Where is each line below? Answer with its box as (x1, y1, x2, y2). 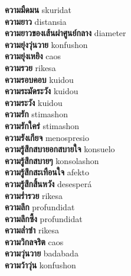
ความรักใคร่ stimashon (5, 119, 80, 131)
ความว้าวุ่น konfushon (5, 259, 76, 271)
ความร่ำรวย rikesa (5, 189, 63, 201)
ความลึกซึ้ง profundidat (5, 212, 83, 224)
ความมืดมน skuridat (5, 4, 72, 15)
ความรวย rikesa (5, 61, 56, 73)
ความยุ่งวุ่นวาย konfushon (5, 38, 88, 50)
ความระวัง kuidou (5, 96, 63, 108)
